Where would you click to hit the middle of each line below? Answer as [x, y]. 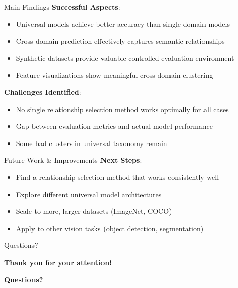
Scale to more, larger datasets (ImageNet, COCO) [94, 211]
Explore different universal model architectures [89, 194]
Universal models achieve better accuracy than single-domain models [123, 24]
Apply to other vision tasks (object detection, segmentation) [110, 228]
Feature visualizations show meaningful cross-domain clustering [114, 75]
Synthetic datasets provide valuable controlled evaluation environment [125, 58]
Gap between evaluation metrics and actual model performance [114, 126]
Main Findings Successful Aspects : [62, 7]
